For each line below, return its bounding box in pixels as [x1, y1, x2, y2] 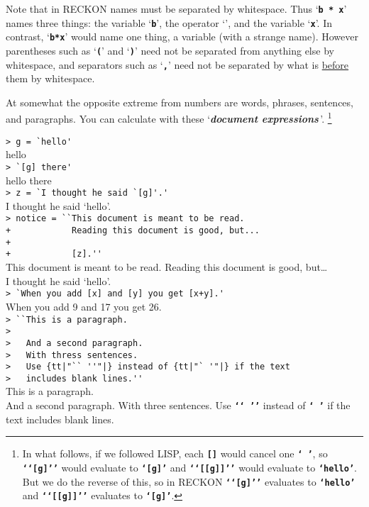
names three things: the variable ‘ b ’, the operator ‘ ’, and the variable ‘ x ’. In [6, 15, 332, 30]
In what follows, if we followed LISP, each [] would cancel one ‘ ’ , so [22, 446, 328, 461]
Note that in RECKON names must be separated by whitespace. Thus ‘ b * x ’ [6, 1, 347, 16]
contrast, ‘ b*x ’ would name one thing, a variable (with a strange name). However [6, 29, 358, 44]
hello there [6, 172, 52, 187]
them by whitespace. [6, 71, 95, 86]
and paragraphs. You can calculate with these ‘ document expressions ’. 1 [6, 109, 332, 126]
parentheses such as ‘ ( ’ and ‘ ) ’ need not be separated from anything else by [6, 43, 334, 57]
